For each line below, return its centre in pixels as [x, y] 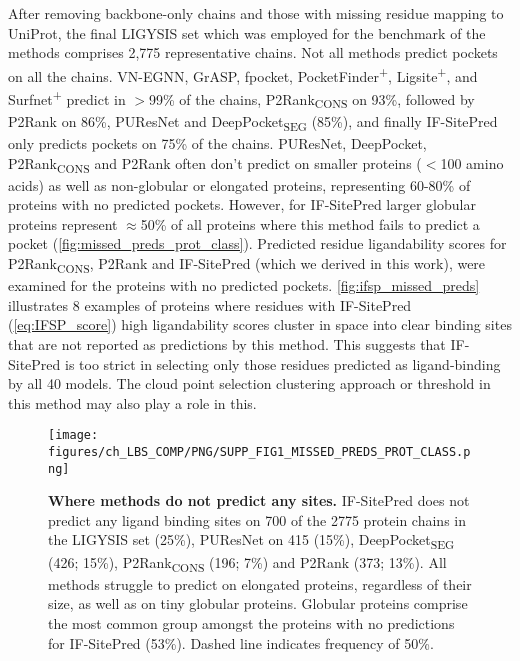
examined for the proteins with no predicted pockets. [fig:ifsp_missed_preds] [244, 285]
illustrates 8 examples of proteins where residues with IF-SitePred [210, 304]
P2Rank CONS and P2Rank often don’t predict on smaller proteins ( [215, 164]
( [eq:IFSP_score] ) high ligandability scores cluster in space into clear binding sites [260, 324]
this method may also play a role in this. [132, 402]
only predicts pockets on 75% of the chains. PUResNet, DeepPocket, [217, 142]
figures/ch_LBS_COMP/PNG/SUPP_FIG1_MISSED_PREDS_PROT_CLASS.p [259, 451]
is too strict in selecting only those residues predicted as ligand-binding [283, 363]
